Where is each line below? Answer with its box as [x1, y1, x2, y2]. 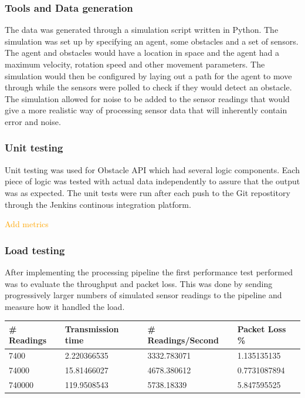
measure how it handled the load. [5, 300, 125, 312]
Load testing [5, 242, 65, 257]
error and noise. [5, 115, 61, 127]
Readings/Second [147, 334, 219, 346]
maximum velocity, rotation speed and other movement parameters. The [5, 58, 265, 70]
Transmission [65, 322, 119, 335]
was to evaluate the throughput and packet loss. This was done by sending [5, 277, 273, 289]
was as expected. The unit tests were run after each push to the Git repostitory [5, 186, 290, 198]
